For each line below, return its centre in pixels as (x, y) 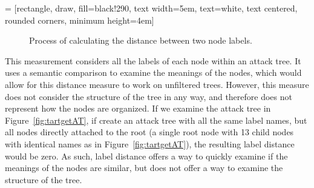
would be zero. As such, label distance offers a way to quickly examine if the (146, 156)
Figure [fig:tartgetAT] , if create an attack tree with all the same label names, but (156, 120)
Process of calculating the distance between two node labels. (141, 40)
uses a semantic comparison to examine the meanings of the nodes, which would (153, 72)
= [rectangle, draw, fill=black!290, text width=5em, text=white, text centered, (151, 8)
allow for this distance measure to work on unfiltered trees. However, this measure (157, 84)
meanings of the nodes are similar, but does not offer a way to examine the (144, 168)
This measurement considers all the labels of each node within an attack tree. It (153, 60)
